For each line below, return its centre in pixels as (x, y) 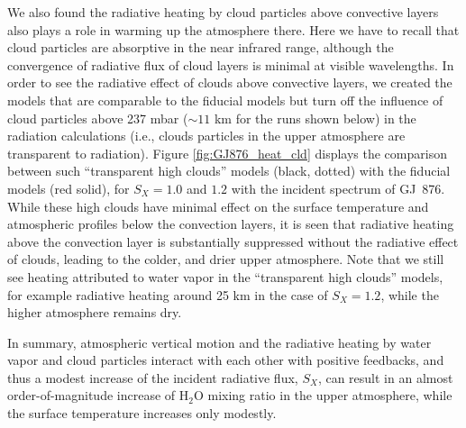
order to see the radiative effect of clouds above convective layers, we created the (230, 82)
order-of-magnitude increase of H (98, 395)
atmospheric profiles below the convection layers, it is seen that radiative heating (231, 224)
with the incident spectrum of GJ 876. (338, 188)
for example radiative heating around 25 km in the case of (168, 294)
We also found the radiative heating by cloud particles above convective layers (223, 12)
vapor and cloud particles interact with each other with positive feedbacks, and (226, 360)
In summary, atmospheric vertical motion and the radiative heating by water (219, 342)
